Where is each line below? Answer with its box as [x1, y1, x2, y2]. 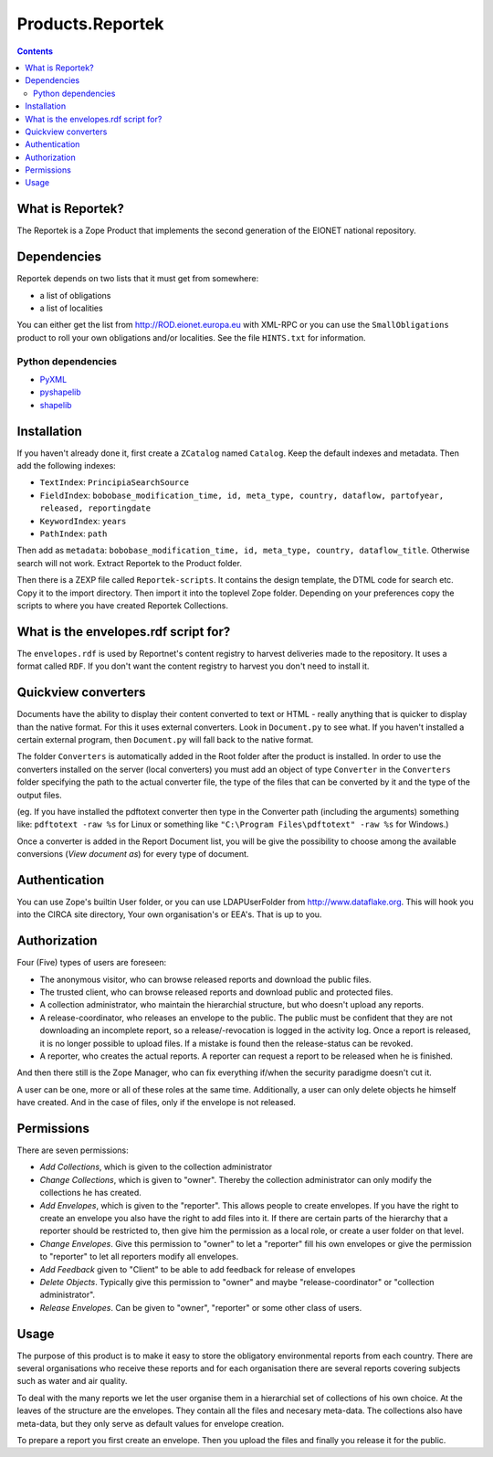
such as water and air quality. [16, 1376, 128, 1387]
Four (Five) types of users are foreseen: [16, 957, 167, 968]
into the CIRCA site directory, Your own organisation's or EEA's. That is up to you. [16, 909, 322, 920]
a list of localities [39, 302, 104, 314]
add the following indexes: [16, 460, 116, 471]
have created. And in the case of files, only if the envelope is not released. [16, 1097, 297, 1108]
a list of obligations [39, 290, 111, 301]
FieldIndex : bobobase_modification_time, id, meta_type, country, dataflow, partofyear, [39, 490, 445, 501]
